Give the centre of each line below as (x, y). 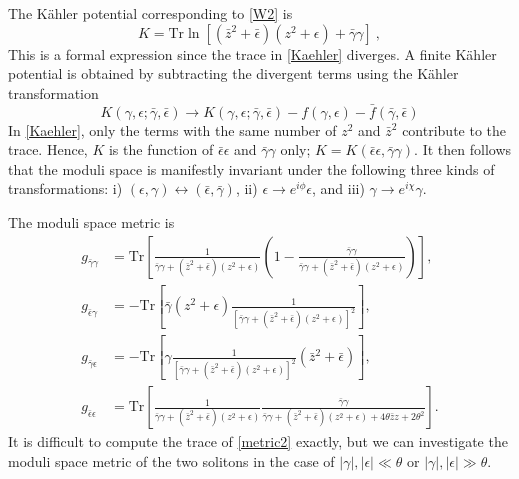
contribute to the (454, 129)
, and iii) (338, 188)
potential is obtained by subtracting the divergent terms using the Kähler (233, 73)
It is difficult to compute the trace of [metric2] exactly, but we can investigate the (258, 441)
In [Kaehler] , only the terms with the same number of (172, 129)
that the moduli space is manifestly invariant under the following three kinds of (251, 168)
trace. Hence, (48, 149)
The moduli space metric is (91, 221)
